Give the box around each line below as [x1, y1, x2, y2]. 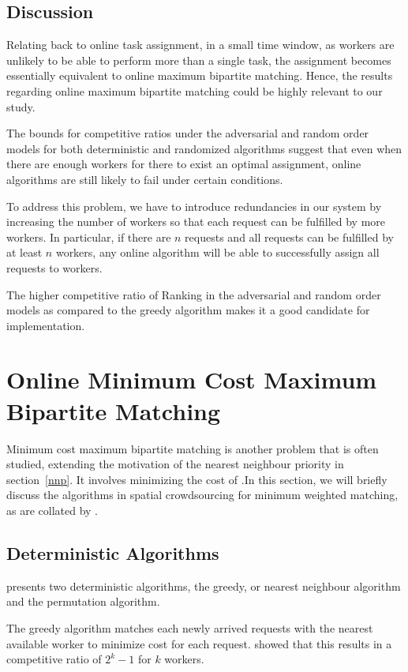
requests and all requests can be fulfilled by [185, 228, 394, 245]
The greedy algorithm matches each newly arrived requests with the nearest [6, 619, 373, 636]
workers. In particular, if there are [6, 228, 171, 245]
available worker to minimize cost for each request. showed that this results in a [6, 635, 392, 651]
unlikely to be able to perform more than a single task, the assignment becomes [6, 51, 391, 68]
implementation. [6, 317, 85, 333]
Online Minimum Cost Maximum [6, 363, 377, 396]
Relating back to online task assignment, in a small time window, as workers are [6, 36, 395, 53]
